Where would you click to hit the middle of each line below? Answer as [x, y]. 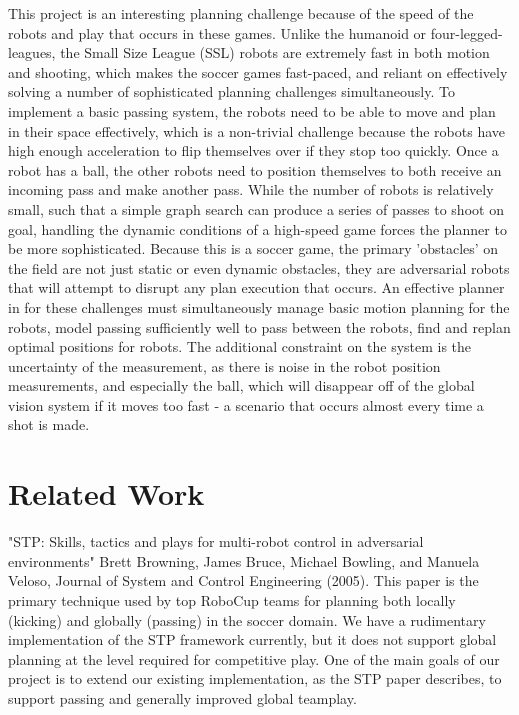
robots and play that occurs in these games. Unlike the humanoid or [217, 32]
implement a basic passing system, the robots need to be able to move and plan [252, 110]
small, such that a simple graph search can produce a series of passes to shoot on [256, 208]
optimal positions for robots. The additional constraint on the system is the [240, 346]
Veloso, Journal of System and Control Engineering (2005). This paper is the [243, 580]
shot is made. [49, 424]
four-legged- [466, 32]
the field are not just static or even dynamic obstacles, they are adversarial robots [259, 267]
